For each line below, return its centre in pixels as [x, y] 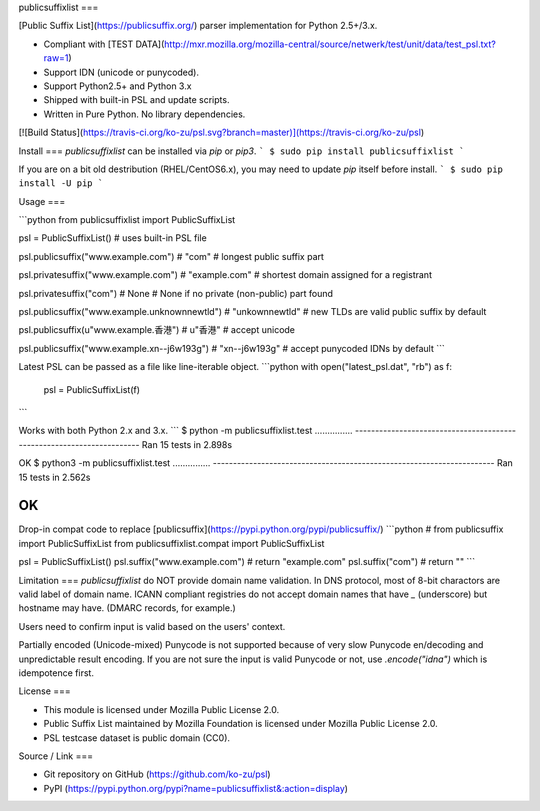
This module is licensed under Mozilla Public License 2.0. [161, 709]
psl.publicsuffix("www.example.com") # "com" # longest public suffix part [171, 256]
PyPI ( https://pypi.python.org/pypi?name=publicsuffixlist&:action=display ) [196, 788]
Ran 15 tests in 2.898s [187, 444]
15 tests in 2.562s [54, 477]
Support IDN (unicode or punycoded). [121, 72]
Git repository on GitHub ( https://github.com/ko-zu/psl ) [157, 774]
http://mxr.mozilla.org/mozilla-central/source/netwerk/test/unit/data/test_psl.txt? [330, 44]
